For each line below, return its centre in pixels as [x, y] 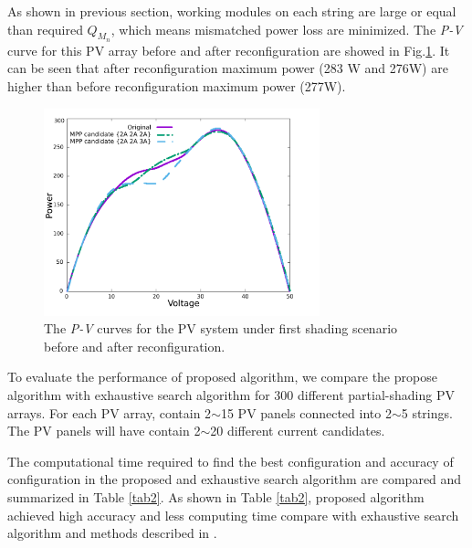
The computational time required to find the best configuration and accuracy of [231, 461]
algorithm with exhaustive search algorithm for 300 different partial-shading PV [231, 395]
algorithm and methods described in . [112, 533]
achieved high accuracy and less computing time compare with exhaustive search [233, 515]
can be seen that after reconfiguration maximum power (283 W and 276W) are [228, 68]
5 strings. [427, 412]
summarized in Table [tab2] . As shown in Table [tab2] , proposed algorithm [216, 496]
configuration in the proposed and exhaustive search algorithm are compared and [235, 479]
